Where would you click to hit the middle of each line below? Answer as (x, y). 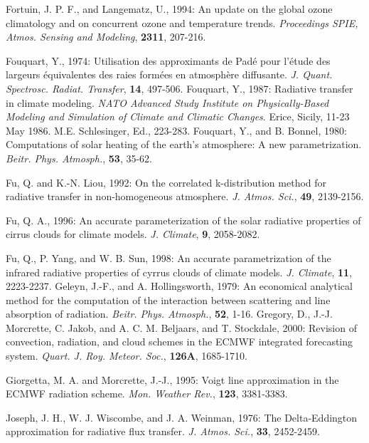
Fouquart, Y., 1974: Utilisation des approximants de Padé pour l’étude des (168, 60)
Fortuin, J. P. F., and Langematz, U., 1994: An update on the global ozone (169, 9)
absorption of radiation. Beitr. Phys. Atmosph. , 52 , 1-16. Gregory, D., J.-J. (169, 314)
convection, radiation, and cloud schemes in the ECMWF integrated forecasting (180, 342)
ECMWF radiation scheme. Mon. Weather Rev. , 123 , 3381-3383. (147, 394)
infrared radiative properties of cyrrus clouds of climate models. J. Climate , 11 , (179, 272)
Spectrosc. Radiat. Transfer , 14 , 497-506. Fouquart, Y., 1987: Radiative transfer (180, 88)
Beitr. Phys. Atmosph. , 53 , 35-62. (79, 158)
